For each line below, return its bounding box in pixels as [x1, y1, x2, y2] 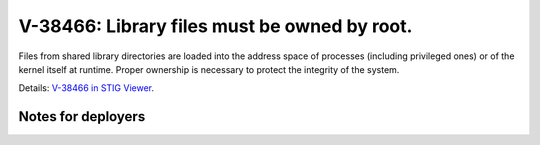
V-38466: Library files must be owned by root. [18, 15, 413, 37]
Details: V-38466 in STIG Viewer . [18, 82, 155, 94]
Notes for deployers [18, 108, 146, 125]
